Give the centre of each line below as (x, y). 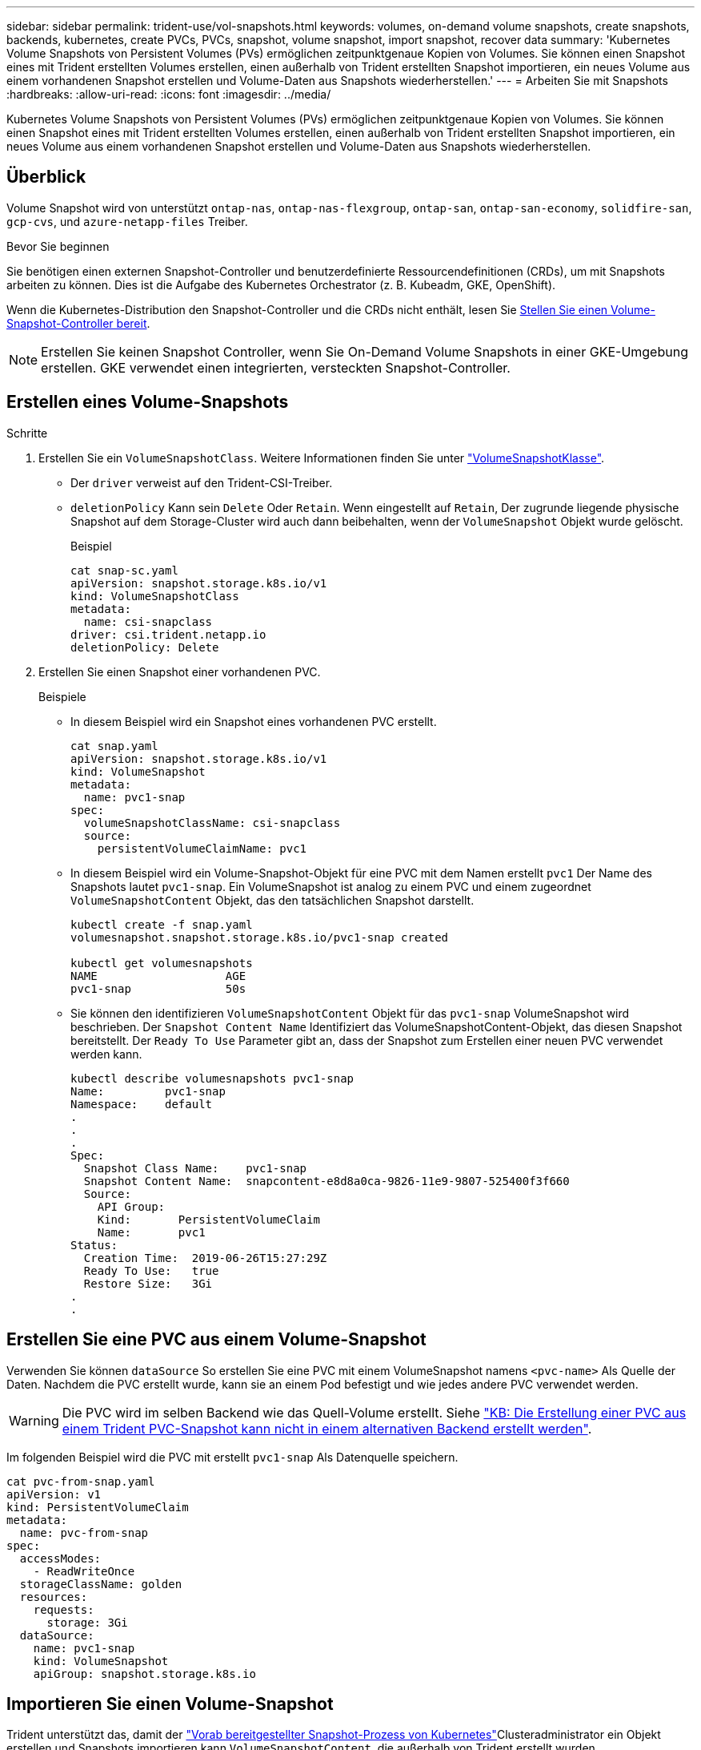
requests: (64, 1609)
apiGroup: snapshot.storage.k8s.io (144, 1673)
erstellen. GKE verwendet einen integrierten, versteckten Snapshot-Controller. (276, 367)
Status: (94, 1245)
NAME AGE (158, 976)
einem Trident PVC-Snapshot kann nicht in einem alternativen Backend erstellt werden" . (327, 1428)
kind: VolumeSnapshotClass (155, 596)
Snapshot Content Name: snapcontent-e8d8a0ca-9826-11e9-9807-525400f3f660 (326, 1181)
